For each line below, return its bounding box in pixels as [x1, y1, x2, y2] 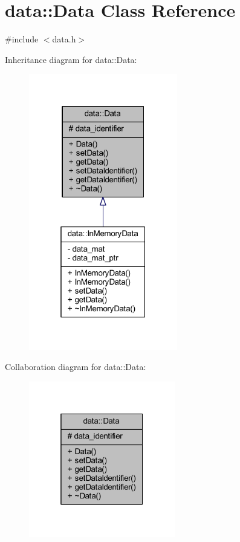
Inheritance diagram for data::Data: [5, 53, 137, 65]
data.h [52, 33, 76, 45]
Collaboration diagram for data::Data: [5, 360, 146, 373]
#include [5, 33, 39, 45]
